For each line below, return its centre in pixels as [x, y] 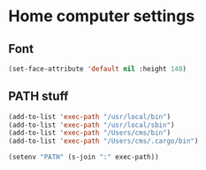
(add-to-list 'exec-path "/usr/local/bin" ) [90, 116]
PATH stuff [38, 96]
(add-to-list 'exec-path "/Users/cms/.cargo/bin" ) [103, 141]
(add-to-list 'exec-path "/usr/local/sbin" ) [92, 125]
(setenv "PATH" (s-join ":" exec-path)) [84, 157]
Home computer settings [102, 16]
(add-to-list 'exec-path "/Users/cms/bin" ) [90, 133]
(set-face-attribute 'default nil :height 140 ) [98, 69]
